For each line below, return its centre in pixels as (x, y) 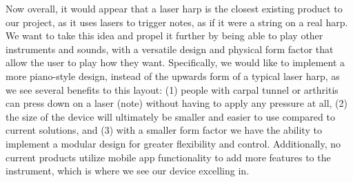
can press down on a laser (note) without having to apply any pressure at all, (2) (176, 103)
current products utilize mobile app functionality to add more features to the (168, 157)
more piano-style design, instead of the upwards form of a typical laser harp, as (173, 75)
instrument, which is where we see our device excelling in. (128, 171)
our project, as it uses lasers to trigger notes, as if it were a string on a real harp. (177, 22)
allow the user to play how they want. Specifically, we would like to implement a (175, 62)
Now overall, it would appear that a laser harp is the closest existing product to (174, 8)
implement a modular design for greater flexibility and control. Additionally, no (173, 143)
